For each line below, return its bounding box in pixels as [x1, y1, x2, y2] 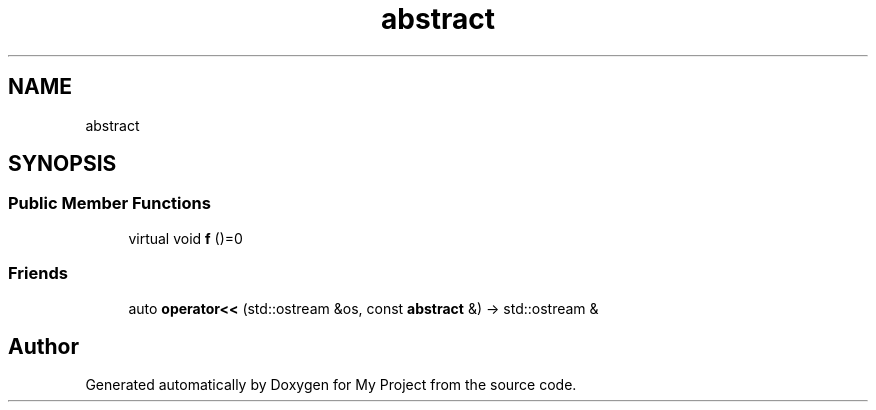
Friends [8, 263, 68, 284]
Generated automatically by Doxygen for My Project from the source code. [85, 376, 577, 394]
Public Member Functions [8, 193, 211, 214]
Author [8, 333, 79, 359]
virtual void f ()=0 [128, 229, 243, 247]
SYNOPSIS [8, 151, 117, 177]
